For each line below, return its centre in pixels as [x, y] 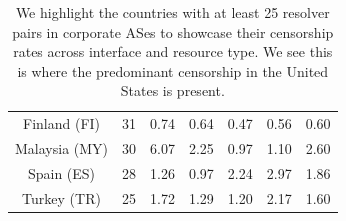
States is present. [172, 90]
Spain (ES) [61, 172]
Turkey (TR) [61, 197]
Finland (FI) [62, 123]
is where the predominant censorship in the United [173, 70]
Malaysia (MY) [62, 148]
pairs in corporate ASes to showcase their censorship [173, 31]
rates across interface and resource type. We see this [173, 51]
